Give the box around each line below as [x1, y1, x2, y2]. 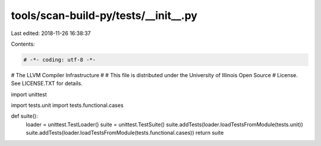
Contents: [11, 40, 35, 47]
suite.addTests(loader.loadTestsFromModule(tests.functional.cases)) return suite [26, 129, 224, 137]
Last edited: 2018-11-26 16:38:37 [11, 30, 91, 37]
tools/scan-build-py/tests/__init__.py [11, 9, 197, 22]
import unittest [11, 91, 47, 98]
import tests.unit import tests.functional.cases [11, 101, 124, 109]
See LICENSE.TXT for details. [11, 80, 83, 87]
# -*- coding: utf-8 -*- [23, 56, 96, 63]
